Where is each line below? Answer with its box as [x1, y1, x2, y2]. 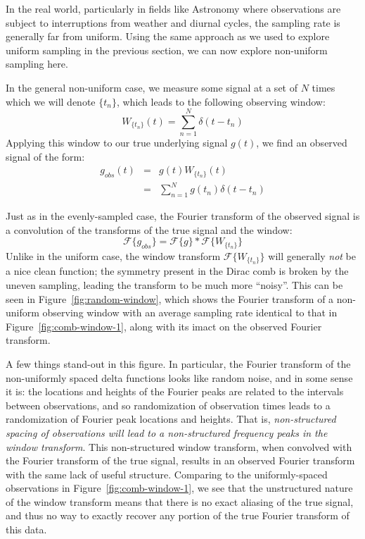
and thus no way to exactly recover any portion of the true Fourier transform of [6, 508, 350, 523]
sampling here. [6, 56, 68, 71]
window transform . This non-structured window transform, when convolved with [6, 439, 352, 454]
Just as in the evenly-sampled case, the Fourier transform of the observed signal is [6, 209, 360, 223]
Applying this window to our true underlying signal [6, 135, 228, 150]
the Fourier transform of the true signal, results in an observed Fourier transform [6, 453, 355, 468]
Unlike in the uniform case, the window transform [6, 248, 221, 263]
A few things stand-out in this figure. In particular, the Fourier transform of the [6, 356, 351, 371]
